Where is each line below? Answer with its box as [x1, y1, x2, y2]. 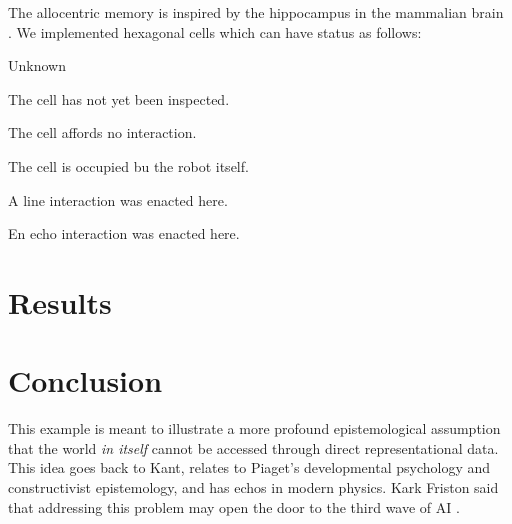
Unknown [8, 55, 66, 76]
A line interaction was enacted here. [8, 189, 228, 210]
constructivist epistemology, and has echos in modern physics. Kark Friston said [8, 477, 499, 498]
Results [8, 281, 112, 322]
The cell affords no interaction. [8, 122, 197, 143]
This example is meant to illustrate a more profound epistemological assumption [8, 418, 501, 439]
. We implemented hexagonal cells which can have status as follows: [8, 21, 422, 42]
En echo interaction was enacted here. [8, 223, 240, 244]
